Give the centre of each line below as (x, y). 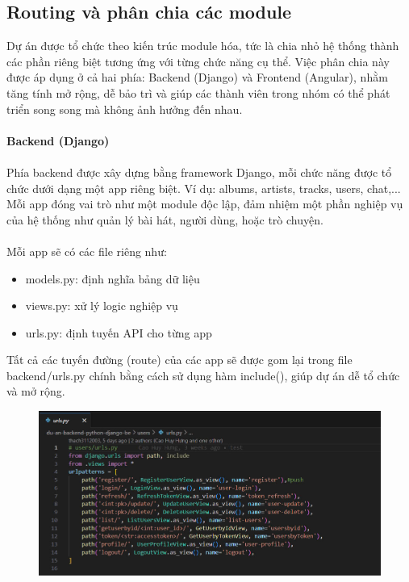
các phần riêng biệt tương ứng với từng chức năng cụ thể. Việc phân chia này (198, 61)
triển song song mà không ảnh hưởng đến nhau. (125, 109)
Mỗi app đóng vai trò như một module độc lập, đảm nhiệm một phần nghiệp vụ (205, 204)
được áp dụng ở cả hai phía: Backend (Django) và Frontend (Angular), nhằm (197, 77)
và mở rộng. (36, 391)
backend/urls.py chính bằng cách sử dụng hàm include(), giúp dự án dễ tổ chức (203, 375)
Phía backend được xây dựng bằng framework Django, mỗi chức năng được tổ (199, 172)
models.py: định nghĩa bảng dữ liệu (113, 278)
